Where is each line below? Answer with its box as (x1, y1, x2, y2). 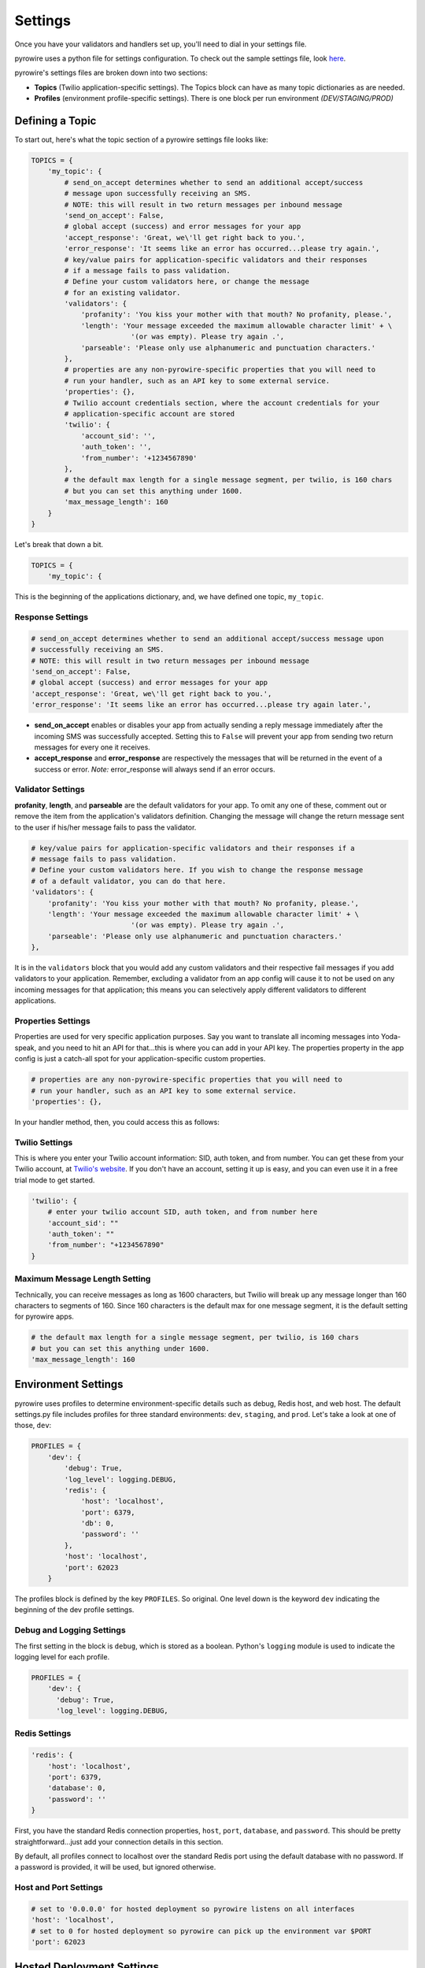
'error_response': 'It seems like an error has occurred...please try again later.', (31, 701, 371, 709)
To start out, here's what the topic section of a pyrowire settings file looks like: (14, 135, 268, 145)
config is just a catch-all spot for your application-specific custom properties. (14, 1054, 266, 1064)
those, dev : (14, 1421, 52, 1430)
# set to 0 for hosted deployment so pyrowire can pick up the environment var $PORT (31, 1926, 371, 1936)
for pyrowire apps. (14, 1311, 75, 1322)
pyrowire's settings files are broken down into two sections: (14, 68, 208, 78)
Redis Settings (14, 1728, 72, 1739)
